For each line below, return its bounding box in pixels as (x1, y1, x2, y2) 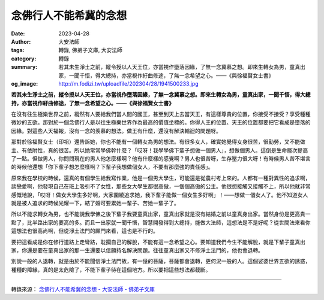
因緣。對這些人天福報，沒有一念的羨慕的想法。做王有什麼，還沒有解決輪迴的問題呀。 (11, 127, 221, 134)
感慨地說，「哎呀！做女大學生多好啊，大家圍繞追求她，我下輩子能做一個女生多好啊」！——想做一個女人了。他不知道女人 (11, 191, 308, 198)
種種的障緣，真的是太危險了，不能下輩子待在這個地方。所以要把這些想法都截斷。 (11, 266, 211, 273)
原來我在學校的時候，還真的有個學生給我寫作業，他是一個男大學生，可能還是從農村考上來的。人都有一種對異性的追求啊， (11, 174, 311, 181)
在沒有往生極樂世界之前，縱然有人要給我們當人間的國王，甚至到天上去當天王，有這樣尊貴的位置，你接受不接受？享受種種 (11, 111, 311, 118)
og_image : (11, 80, 38, 87)
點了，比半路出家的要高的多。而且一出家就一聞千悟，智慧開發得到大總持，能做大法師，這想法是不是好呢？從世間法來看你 (11, 219, 311, 226)
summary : (11, 63, 38, 71)
